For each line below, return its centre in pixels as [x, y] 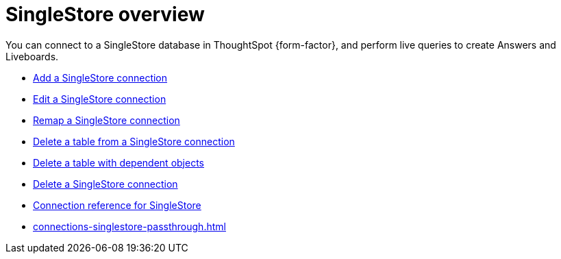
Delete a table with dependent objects [119, 162]
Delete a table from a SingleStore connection [134, 141]
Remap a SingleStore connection [107, 120]
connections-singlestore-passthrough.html [129, 226]
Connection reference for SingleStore [117, 205]
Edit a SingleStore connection [100, 99]
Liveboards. [32, 56]
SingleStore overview [105, 14]
